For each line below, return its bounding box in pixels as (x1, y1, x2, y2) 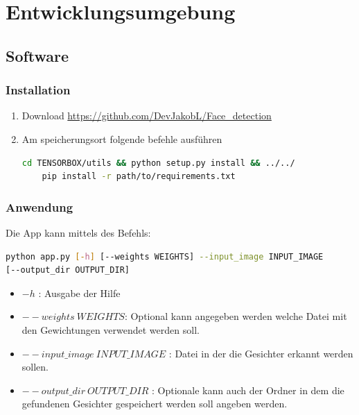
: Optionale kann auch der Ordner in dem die (151, 382, 344, 397)
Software (6, 44, 69, 66)
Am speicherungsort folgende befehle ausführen (21, 131, 222, 146)
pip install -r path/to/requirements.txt (42, 171, 236, 182)
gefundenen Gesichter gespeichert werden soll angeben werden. (21, 396, 288, 411)
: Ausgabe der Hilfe (38, 285, 121, 300)
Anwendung (6, 198, 73, 215)
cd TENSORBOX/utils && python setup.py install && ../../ (21, 158, 295, 168)
